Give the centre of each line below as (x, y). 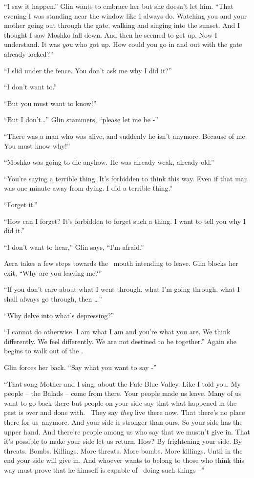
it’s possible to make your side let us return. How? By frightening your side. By (123, 441)
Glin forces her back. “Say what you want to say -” (80, 367)
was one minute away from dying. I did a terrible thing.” (88, 188)
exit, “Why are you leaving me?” (53, 272)
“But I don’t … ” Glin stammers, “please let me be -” (81, 119)
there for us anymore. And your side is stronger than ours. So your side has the (123, 422)
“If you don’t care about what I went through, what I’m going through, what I (122, 289)
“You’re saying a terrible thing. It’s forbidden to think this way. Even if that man (126, 178)
